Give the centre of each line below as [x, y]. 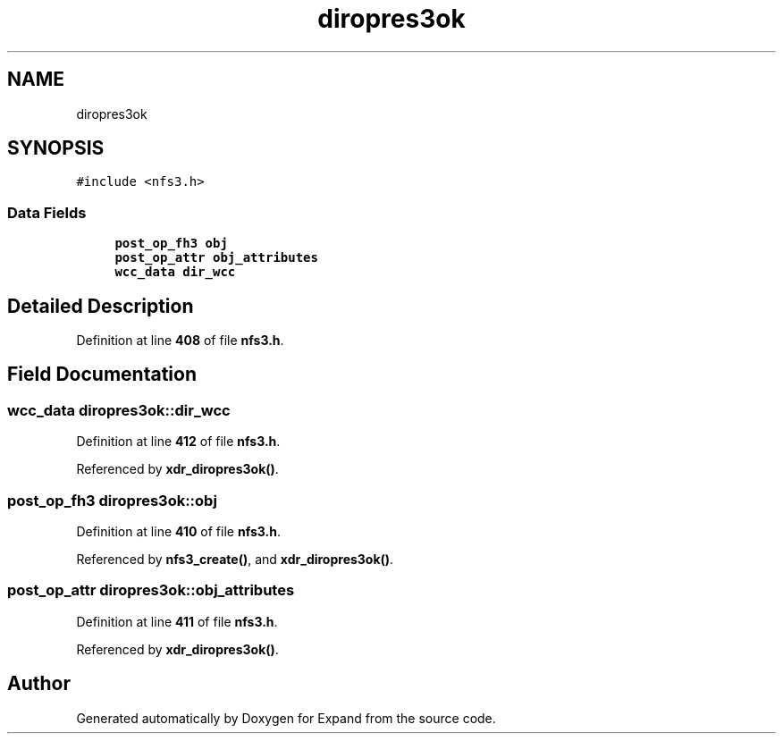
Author [39, 684]
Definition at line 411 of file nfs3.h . [177, 621]
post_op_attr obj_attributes [216, 258]
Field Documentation [102, 375]
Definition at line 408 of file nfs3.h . [180, 341]
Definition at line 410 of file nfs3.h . [178, 531]
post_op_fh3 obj [171, 244]
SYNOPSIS [56, 148]
